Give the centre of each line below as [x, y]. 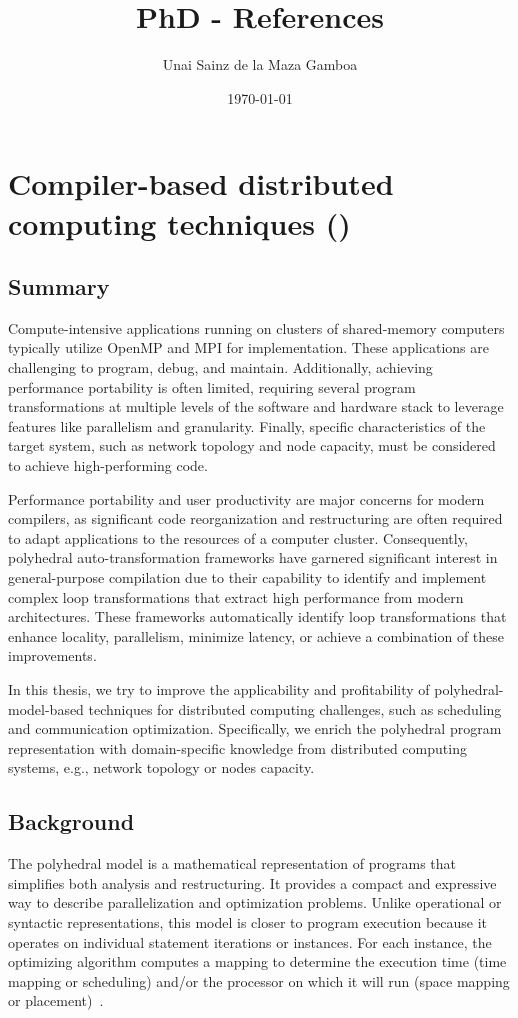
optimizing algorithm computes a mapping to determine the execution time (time [257, 961]
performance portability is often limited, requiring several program [212, 386]
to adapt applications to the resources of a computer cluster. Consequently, [238, 537]
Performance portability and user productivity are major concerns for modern [246, 498]
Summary [59, 286]
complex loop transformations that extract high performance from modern [236, 596]
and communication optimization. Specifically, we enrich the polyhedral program [255, 728]
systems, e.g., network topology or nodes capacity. [161, 767]
